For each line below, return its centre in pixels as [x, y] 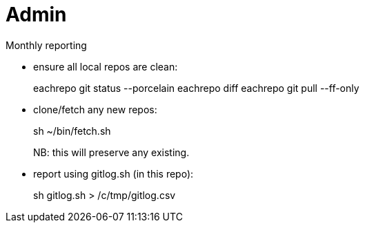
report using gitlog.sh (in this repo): [114, 173]
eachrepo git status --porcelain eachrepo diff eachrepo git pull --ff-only [196, 88]
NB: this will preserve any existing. [111, 152]
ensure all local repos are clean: [106, 66]
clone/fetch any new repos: [95, 109]
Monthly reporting [46, 45]
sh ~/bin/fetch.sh [72, 131]
